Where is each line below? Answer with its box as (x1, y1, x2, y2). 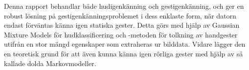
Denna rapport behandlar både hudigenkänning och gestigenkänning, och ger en (4, 1, 244, 11)
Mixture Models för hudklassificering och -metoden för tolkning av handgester (4, 29, 238, 39)
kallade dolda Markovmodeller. (4, 58, 96, 68)
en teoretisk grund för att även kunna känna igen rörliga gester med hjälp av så (4, 48, 243, 58)
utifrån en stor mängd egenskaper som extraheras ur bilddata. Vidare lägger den (4, 39, 246, 49)
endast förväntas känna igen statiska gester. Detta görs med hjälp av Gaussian (4, 20, 240, 30)
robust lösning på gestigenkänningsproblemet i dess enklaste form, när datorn (4, 10, 236, 20)
